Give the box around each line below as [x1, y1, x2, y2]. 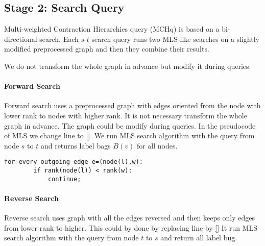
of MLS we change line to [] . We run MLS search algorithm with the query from [4, 130, 255, 141]
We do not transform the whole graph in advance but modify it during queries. [4, 60, 251, 71]
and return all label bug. [160, 232, 237, 243]
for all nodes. [136, 140, 178, 151]
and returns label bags [40, 140, 111, 151]
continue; [47, 175, 81, 183]
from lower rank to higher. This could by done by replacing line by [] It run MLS [4, 222, 258, 233]
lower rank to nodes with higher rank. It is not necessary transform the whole [4, 110, 247, 120]
